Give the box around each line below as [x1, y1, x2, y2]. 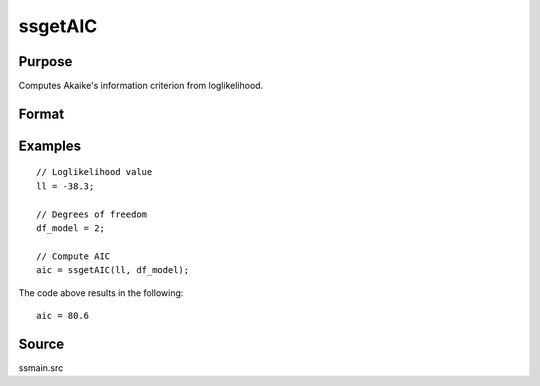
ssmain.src [18, 361, 64, 374]
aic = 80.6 [36, 310, 90, 321]
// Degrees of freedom [36, 208, 148, 220]
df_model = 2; [36, 223, 105, 234]
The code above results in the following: [18, 286, 184, 299]
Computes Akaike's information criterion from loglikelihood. [18, 80, 264, 92]
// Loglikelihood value [36, 166, 153, 178]
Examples [18, 137, 82, 154]
